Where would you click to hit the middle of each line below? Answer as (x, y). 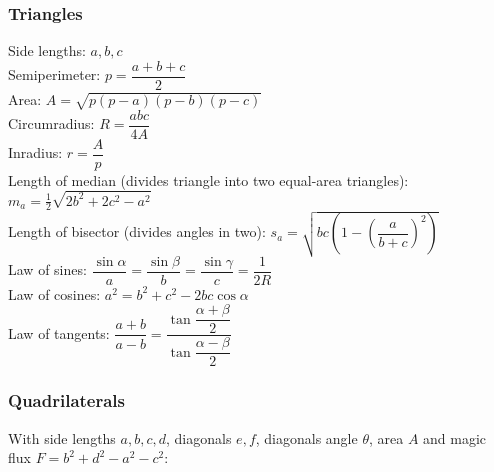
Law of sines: (47, 269)
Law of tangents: (59, 332)
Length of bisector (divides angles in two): (137, 231)
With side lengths (62, 437)
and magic (455, 437)
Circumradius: (51, 123)
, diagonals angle (306, 437)
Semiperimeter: (54, 74)
